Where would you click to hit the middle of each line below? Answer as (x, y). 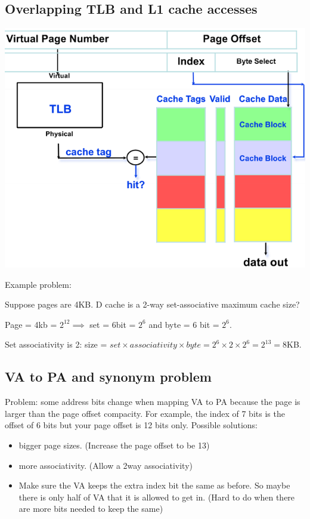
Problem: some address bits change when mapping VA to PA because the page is (153, 402)
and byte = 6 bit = (184, 324)
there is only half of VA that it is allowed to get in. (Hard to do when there (157, 497)
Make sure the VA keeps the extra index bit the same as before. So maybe (154, 485)
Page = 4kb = (31, 324)
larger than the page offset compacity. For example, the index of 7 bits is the (145, 413)
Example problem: (38, 284)
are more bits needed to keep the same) (91, 509)
